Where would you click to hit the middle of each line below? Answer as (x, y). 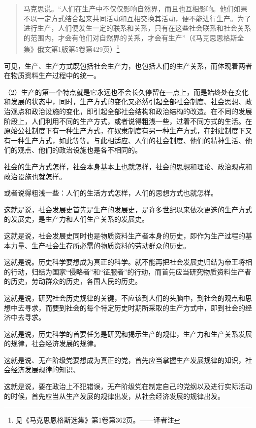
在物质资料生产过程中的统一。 (52, 75)
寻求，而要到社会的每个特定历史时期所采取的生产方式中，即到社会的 (135, 307)
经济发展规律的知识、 (45, 370)
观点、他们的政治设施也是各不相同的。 (80, 150)
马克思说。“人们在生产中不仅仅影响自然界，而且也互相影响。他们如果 (135, 8)
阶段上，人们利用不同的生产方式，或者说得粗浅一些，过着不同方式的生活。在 (128, 121)
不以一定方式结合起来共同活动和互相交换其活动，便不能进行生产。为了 (137, 18)
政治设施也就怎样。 (35, 176)
